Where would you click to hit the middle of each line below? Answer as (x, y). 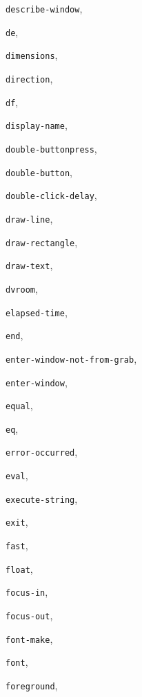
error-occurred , (42, 452)
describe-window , (44, 8)
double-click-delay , (51, 195)
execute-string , (42, 498)
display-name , (37, 125)
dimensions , (32, 55)
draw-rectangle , (42, 242)
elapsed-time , (37, 312)
